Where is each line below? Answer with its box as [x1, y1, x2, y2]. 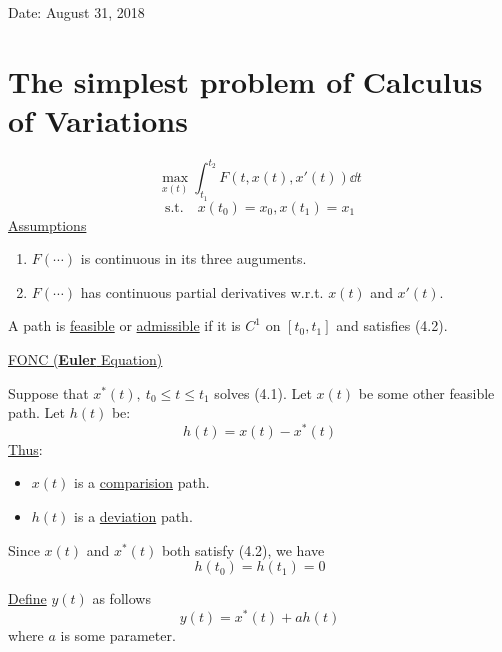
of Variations [8, 99, 188, 140]
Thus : [8, 438, 43, 459]
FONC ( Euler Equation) [8, 348, 163, 369]
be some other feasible [358, 382, 495, 403]
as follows [92, 588, 151, 609]
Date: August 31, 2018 [8, 2, 145, 22]
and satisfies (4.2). [336, 315, 448, 336]
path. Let [8, 402, 65, 423]
